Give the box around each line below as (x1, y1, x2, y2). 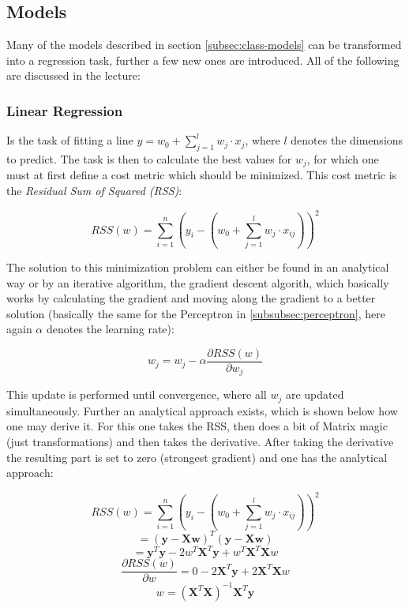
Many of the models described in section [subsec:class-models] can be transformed (6, 36, 402, 53)
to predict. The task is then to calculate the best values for (6, 151, 292, 167)
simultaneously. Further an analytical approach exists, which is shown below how (6, 402, 398, 418)
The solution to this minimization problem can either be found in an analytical (6, 258, 389, 275)
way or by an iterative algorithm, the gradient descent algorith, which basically (6, 274, 389, 291)
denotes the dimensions (291, 132, 403, 148)
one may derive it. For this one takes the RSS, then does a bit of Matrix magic (6, 418, 388, 434)
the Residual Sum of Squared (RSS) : (6, 182, 182, 199)
